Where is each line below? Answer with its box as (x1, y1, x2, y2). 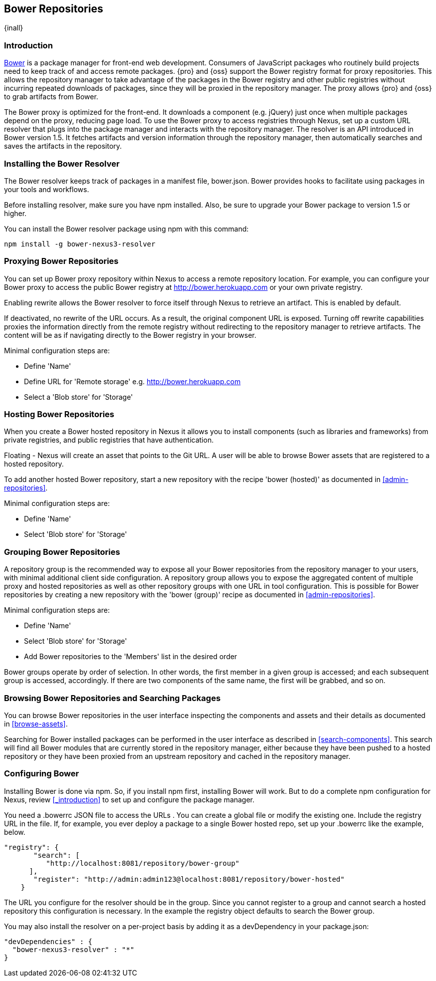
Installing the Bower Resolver (4, 158, 120, 169)
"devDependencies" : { (4, 937, 93, 946)
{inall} (4, 23, 23, 32)
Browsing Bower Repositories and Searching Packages (4, 693, 221, 703)
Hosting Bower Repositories (4, 409, 115, 420)
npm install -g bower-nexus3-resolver (4, 240, 156, 248)
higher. (4, 209, 27, 218)
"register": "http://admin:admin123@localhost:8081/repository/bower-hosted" (33, 875, 345, 883)
